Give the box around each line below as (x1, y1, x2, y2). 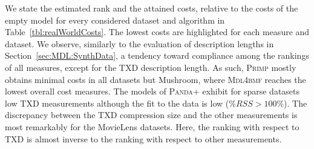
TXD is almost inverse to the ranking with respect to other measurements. (5, 132, 282, 145)
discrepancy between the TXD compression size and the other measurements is (5, 108, 298, 121)
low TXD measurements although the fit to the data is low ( (5, 96, 229, 109)
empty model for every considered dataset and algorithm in (5, 13, 225, 26)
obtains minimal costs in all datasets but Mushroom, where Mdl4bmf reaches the (5, 73, 306, 85)
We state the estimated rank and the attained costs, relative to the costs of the (5, 2, 298, 14)
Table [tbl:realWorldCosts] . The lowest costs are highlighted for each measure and (5, 25, 310, 38)
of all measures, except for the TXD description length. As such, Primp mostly (5, 61, 296, 73)
